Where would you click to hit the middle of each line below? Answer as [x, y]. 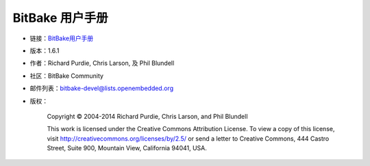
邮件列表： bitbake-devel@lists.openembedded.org [102, 88]
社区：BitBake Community [67, 76]
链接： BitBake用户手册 [62, 38]
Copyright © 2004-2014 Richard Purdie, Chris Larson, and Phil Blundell [147, 116]
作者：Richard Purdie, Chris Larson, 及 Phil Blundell [102, 63]
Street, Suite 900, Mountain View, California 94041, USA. [127, 148]
